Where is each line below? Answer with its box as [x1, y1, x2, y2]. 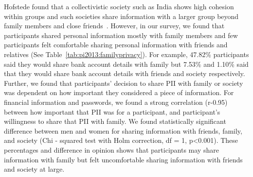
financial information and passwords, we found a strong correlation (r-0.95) [4, 97, 228, 107]
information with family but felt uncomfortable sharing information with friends [4, 154, 243, 164]
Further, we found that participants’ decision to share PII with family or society [4, 78, 243, 88]
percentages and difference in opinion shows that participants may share [4, 144, 219, 155]
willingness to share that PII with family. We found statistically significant [4, 116, 226, 126]
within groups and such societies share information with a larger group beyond [4, 11, 239, 21]
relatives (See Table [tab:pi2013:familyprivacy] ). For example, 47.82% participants [4, 49, 249, 59]
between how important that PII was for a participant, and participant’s [4, 106, 220, 117]
